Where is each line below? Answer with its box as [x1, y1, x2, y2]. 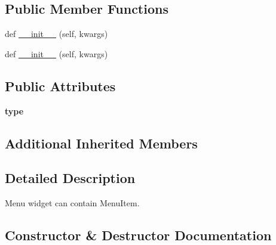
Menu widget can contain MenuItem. [5, 197, 140, 209]
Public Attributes [5, 76, 116, 95]
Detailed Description [5, 169, 136, 187]
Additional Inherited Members [5, 134, 198, 152]
